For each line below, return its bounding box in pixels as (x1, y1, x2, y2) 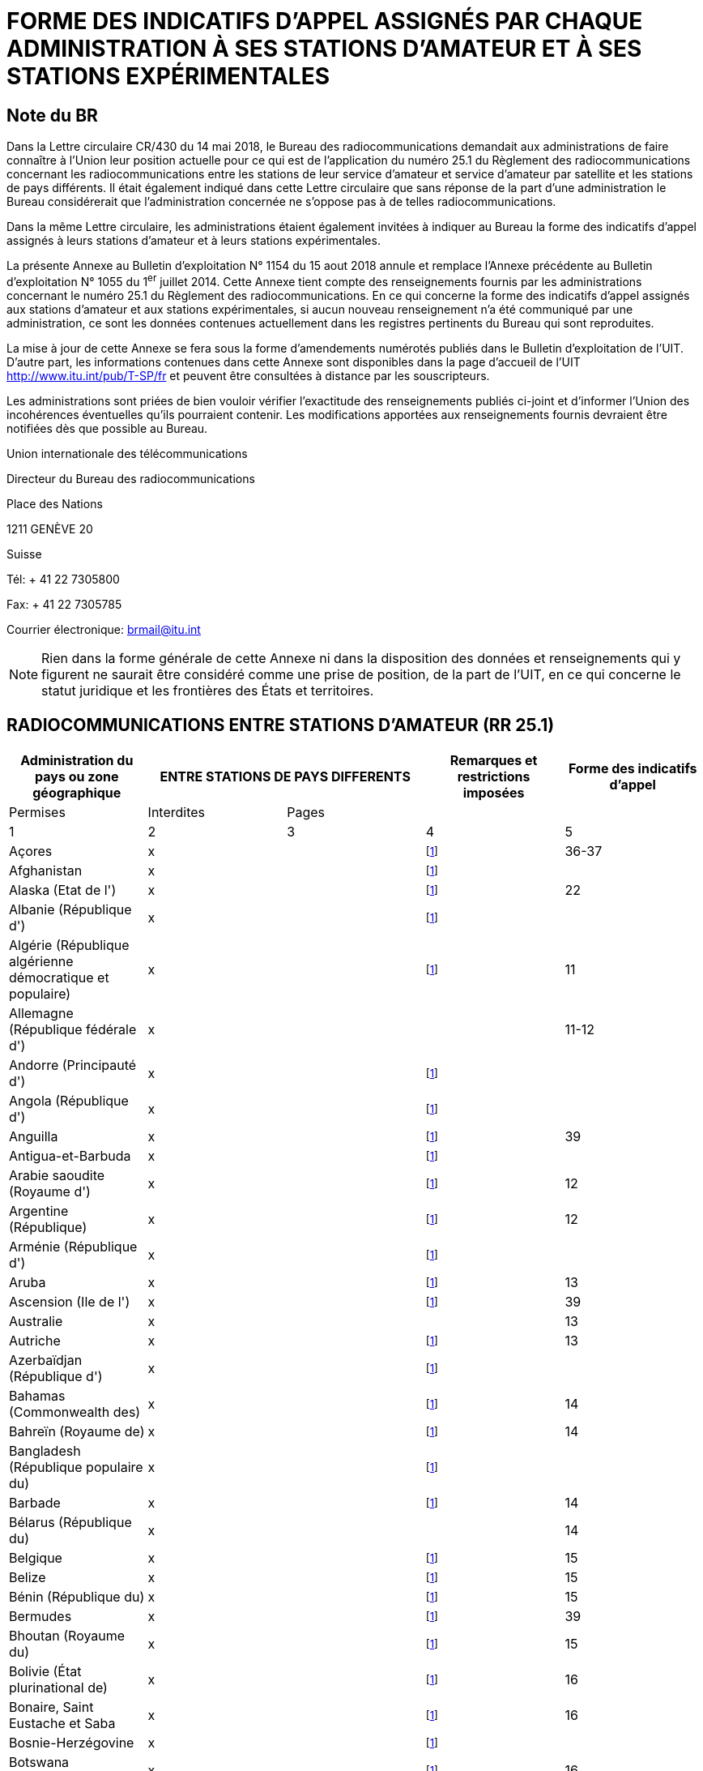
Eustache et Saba (9, 1714, 116, 1731)
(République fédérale (9, 1020, 137, 1037)
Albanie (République (9, 900, 132, 918)
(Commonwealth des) (9, 1403, 141, 1420)
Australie (9, 1312, 63, 1329)
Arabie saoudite (9, 1166, 105, 1183)
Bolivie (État (9, 1662, 82, 1679)
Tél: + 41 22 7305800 (6, 571, 120, 586)
